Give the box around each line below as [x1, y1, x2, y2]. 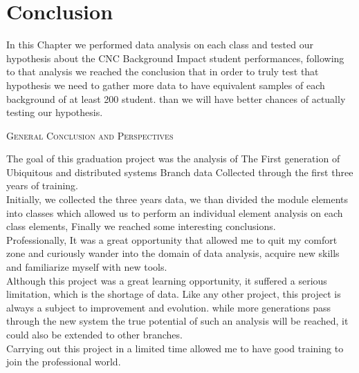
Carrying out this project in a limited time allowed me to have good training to [6, 341, 344, 355]
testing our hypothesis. [6, 105, 103, 119]
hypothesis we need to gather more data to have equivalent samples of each [6, 77, 325, 92]
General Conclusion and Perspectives [6, 128, 174, 142]
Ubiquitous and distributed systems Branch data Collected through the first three [6, 164, 353, 179]
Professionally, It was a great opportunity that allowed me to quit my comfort [6, 232, 338, 247]
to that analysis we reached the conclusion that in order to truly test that [6, 64, 319, 79]
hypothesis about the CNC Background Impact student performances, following [6, 50, 344, 65]
